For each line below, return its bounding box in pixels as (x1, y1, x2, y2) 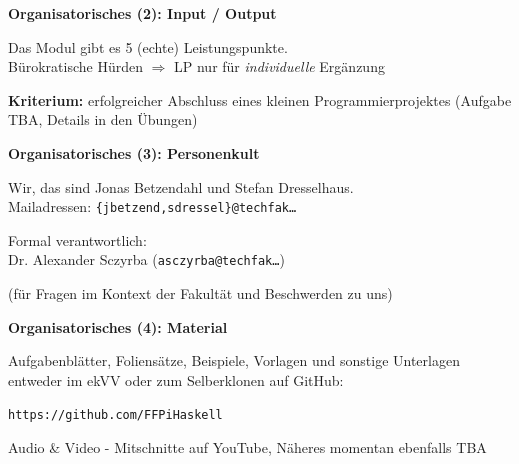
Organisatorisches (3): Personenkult (8, 142, 260, 163)
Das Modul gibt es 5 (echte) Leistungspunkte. (8, 36, 288, 57)
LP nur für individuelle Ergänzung (174, 56, 385, 77)
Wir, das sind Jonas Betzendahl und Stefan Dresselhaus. (8, 176, 354, 197)
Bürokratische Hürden (8, 56, 143, 77)
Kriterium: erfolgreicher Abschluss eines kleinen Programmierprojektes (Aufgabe (8, 89, 512, 110)
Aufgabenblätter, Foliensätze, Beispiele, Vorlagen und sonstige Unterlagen (8, 350, 460, 371)
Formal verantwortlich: (8, 229, 147, 250)
